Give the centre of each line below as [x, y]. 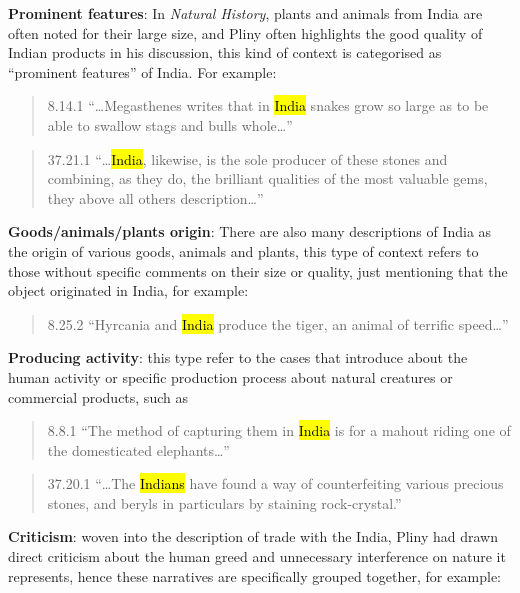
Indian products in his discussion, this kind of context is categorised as [225, 52]
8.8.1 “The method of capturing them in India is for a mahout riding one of [279, 430]
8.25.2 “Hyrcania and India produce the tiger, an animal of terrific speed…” [278, 323]
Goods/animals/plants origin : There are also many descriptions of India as [250, 231]
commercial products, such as [98, 396]
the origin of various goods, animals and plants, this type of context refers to [243, 250]
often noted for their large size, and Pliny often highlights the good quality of [245, 32]
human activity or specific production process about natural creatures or [230, 376]
